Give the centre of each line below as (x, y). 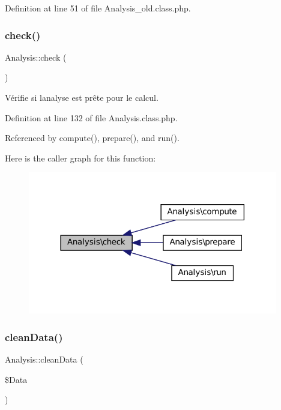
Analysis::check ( (36, 57)
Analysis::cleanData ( (44, 359)
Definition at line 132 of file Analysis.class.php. (91, 117)
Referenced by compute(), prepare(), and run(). (92, 138)
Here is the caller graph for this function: (80, 158)
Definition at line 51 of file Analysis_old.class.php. (98, 8)
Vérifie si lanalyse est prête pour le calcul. (82, 97)
